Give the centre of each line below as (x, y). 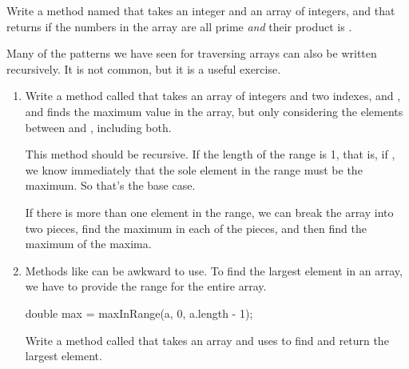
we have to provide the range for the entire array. (146, 286)
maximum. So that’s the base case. (110, 185)
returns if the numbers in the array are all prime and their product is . (179, 26)
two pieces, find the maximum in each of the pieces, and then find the (196, 228)
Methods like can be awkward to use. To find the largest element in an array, (214, 270)
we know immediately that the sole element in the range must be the (194, 169)
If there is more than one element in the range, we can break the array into (209, 212)
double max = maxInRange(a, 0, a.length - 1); (139, 313)
